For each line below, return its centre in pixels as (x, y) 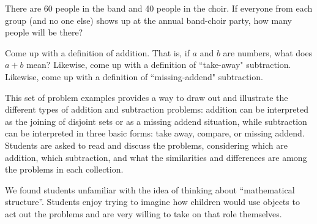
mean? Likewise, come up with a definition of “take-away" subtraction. (159, 65)
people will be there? (44, 32)
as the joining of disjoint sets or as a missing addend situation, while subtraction (156, 121)
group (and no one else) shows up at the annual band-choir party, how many (148, 20)
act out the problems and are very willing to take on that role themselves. (144, 213)
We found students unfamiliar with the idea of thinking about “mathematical (150, 189)
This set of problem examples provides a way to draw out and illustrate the (147, 97)
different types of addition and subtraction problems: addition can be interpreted (157, 109)
